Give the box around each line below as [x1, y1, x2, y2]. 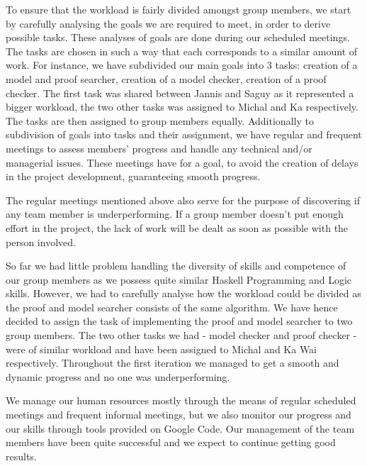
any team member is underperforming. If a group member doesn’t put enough [6, 206, 344, 221]
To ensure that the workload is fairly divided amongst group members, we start [6, 2, 351, 16]
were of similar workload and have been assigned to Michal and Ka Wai [6, 341, 317, 356]
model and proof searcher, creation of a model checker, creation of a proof [6, 71, 327, 86]
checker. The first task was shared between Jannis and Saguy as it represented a [6, 85, 354, 100]
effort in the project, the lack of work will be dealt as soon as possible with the [6, 220, 349, 235]
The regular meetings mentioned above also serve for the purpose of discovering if [6, 192, 360, 207]
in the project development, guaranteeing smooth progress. [6, 169, 261, 184]
